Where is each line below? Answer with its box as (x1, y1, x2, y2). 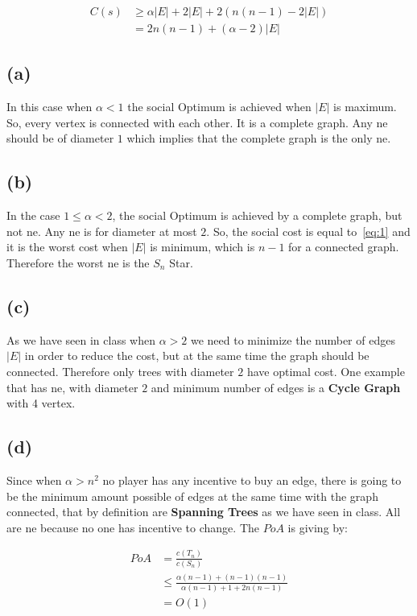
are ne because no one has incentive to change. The (6, 519, 259, 535)
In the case (6, 207, 60, 224)
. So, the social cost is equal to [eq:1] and (206, 222, 411, 239)
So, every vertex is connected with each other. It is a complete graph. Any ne (6, 114, 388, 130)
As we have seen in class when (6, 331, 155, 348)
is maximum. (333, 98, 397, 115)
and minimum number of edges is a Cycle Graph (151, 378, 401, 395)
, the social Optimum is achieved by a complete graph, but (112, 207, 403, 224)
